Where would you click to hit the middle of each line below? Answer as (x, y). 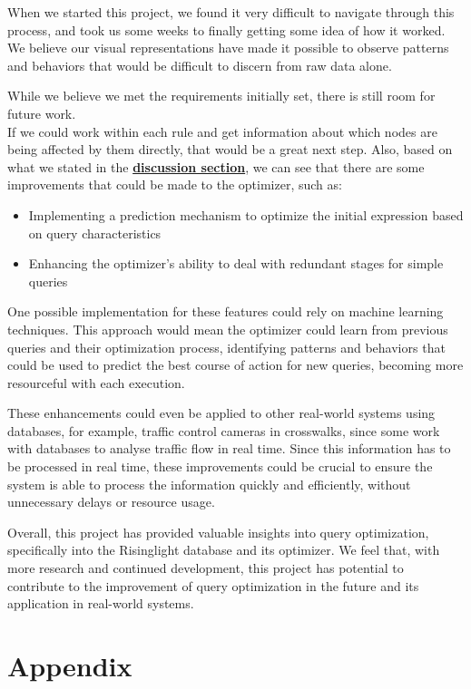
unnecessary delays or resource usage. (111, 502)
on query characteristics (95, 233)
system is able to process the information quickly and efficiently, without (209, 484)
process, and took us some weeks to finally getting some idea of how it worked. (226, 29)
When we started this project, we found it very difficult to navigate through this (231, 12)
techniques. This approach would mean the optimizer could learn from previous (228, 329)
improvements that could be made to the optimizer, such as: (175, 184)
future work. (42, 113)
